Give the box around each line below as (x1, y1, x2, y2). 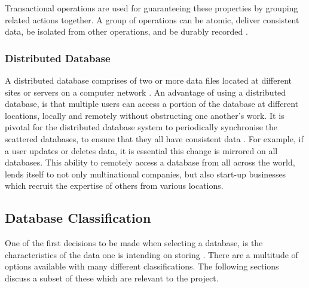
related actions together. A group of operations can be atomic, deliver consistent (5, 13, 299, 26)
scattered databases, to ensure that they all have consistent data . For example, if (5, 132, 304, 145)
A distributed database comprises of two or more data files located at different (5, 74, 292, 86)
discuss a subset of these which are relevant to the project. (5, 271, 219, 284)
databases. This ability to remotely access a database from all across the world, (5, 156, 295, 168)
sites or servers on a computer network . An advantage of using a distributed (5, 85, 286, 98)
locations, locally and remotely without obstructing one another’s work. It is (5, 109, 284, 121)
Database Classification (5, 209, 151, 227)
